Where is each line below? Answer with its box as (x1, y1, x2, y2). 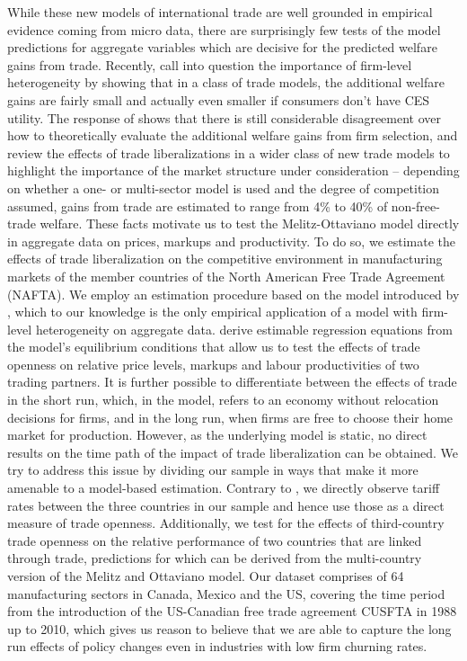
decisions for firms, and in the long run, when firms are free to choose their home (7, 407, 454, 426)
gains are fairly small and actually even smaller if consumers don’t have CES (7, 90, 430, 109)
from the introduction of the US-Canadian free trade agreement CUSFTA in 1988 (7, 602, 457, 621)
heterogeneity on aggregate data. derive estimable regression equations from (35, 319, 453, 338)
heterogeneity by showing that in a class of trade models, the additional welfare (7, 73, 445, 92)
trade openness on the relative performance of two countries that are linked (7, 531, 422, 549)
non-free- (391, 196, 440, 215)
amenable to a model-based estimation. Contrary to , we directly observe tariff (7, 478, 440, 497)
